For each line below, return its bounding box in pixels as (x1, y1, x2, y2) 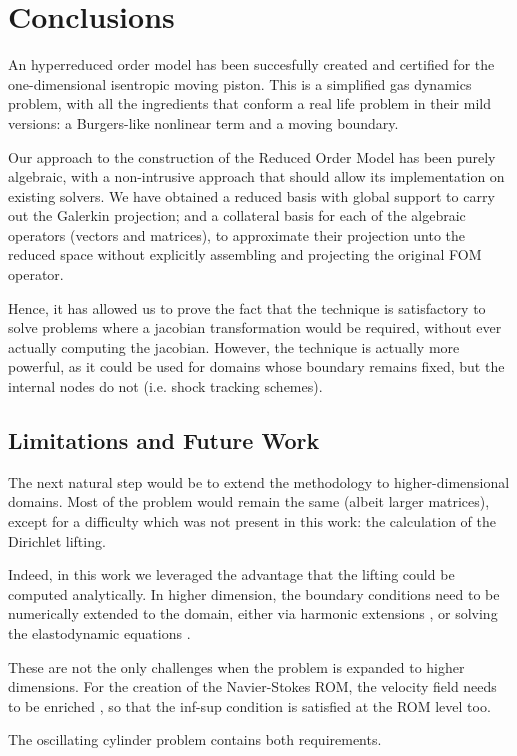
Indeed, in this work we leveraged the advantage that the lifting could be (8, 564, 455, 585)
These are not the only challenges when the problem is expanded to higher (8, 656, 465, 677)
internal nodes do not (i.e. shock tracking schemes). (8, 376, 323, 397)
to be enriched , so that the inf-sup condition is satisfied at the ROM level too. (8, 695, 491, 716)
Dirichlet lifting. (8, 530, 106, 551)
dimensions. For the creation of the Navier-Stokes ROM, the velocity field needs (8, 676, 497, 697)
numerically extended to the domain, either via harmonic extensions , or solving (8, 603, 498, 624)
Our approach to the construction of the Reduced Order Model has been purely (8, 146, 496, 167)
